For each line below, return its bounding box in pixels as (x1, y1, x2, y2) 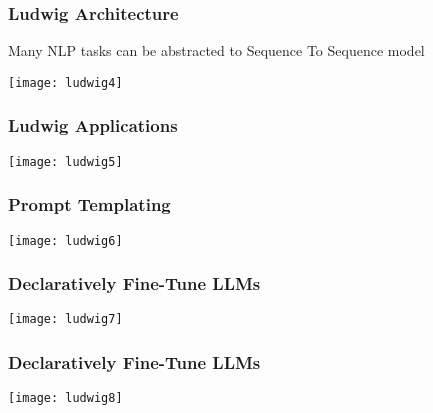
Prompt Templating (8, 192, 171, 217)
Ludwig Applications (8, 113, 178, 138)
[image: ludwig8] (8, 391, 123, 406)
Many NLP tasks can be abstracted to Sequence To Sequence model (8, 40, 425, 61)
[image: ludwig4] (8, 75, 123, 90)
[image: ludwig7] (8, 312, 123, 327)
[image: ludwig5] (8, 154, 123, 169)
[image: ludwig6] (8, 233, 123, 248)
